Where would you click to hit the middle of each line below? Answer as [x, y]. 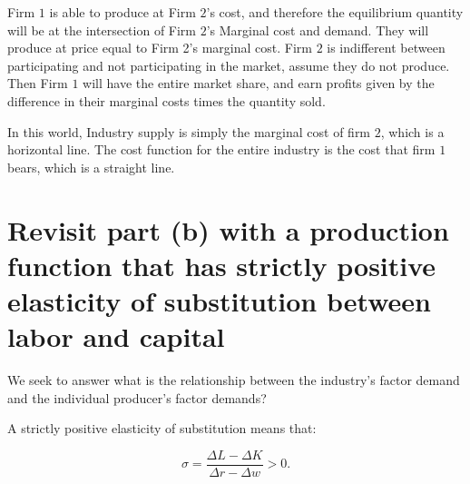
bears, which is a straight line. [91, 167]
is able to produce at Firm [122, 12]
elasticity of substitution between [219, 300]
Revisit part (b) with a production [228, 229]
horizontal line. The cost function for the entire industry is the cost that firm [221, 149]
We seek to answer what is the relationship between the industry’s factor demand [234, 380]
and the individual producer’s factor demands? [137, 397]
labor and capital [116, 336]
